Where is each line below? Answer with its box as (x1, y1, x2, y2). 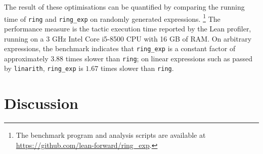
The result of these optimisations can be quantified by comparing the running (4, 2, 245, 12)
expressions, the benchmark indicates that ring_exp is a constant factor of (4, 43, 236, 54)
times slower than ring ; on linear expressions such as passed (65, 53, 253, 63)
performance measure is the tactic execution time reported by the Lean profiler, (4, 23, 251, 33)
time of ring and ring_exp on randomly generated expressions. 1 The (4, 12, 221, 24)
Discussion (4, 93, 78, 113)
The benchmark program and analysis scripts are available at (16, 130, 206, 140)
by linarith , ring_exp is (4, 63, 83, 73)
